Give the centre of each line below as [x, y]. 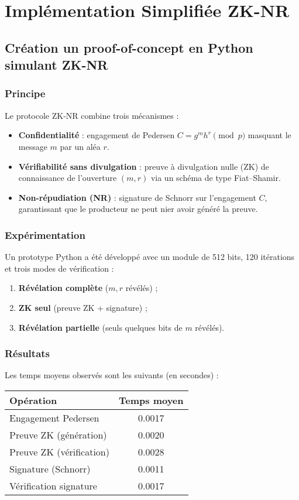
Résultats [28, 353]
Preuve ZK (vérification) [59, 451]
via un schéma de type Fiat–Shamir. [216, 178]
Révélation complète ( [63, 288]
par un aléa [80, 146]
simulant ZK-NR [56, 65]
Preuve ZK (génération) [58, 434]
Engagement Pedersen [54, 417]
